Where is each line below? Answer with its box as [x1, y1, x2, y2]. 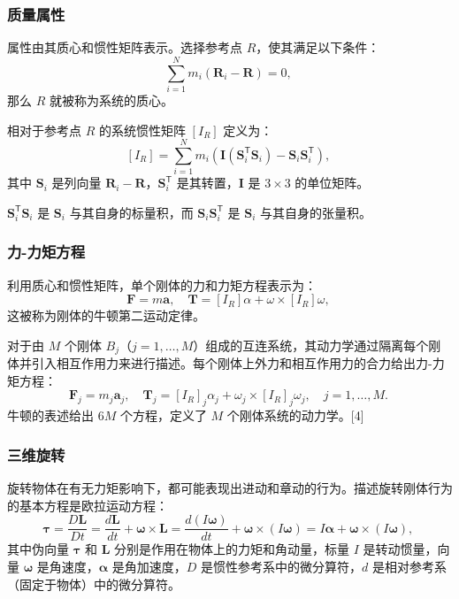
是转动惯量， [363, 540, 438, 558]
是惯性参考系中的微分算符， [201, 557, 363, 575]
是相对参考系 [372, 557, 448, 575]
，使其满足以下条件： [256, 38, 380, 57]
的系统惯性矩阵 [98, 120, 186, 139]
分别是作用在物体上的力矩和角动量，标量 [113, 540, 349, 558]
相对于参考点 [7, 120, 81, 139]
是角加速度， [111, 557, 187, 575]
